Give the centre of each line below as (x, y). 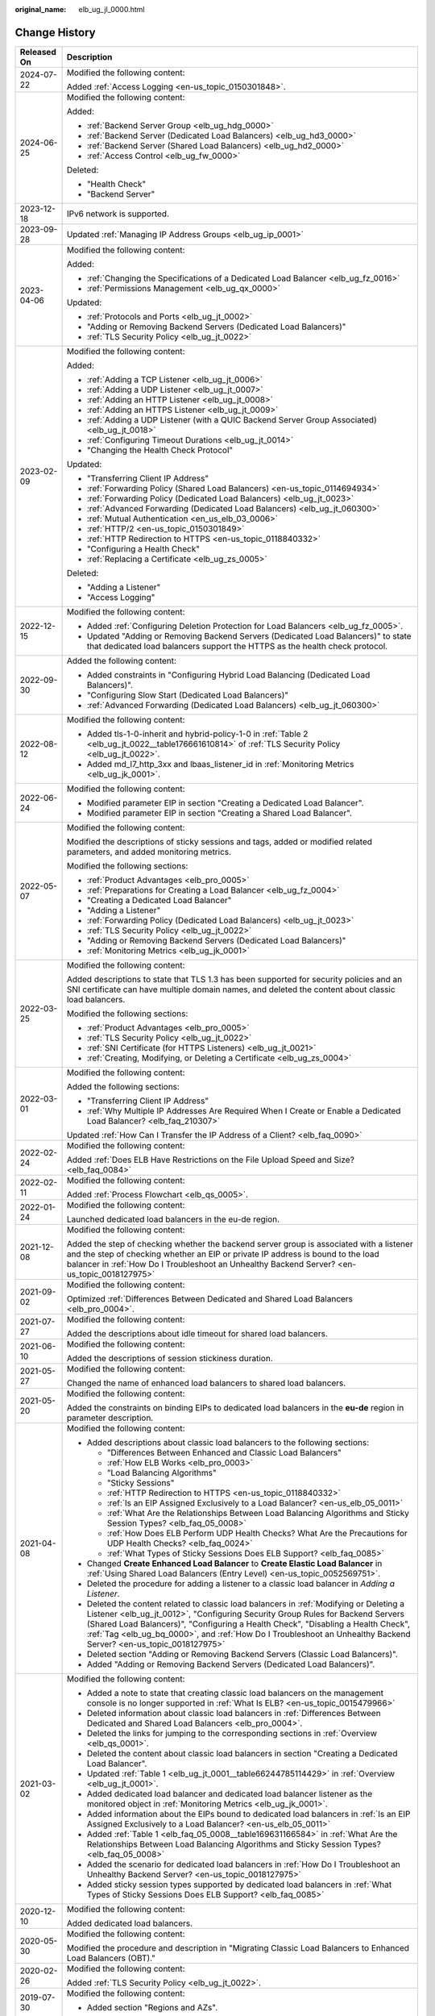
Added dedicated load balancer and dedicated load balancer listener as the (230, 1793)
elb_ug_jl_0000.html (112, 9)
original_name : (41, 9)
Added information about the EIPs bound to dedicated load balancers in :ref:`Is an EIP (249, 1814)
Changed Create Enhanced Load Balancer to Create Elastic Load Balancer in (234, 1563)
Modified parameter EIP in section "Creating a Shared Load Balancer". (219, 813)
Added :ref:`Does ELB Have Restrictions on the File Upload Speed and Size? (210, 1160)
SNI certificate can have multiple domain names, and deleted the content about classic (231, 989)
